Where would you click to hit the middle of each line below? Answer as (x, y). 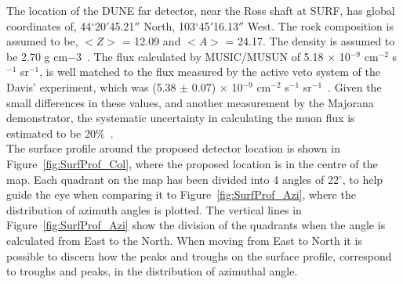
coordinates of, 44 (49, 25)
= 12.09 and (151, 41)
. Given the (355, 86)
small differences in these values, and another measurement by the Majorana (190, 102)
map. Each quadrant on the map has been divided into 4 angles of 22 (172, 179)
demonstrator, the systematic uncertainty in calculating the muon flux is (181, 118)
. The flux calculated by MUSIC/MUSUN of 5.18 (205, 56)
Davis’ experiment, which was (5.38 (91, 86)
